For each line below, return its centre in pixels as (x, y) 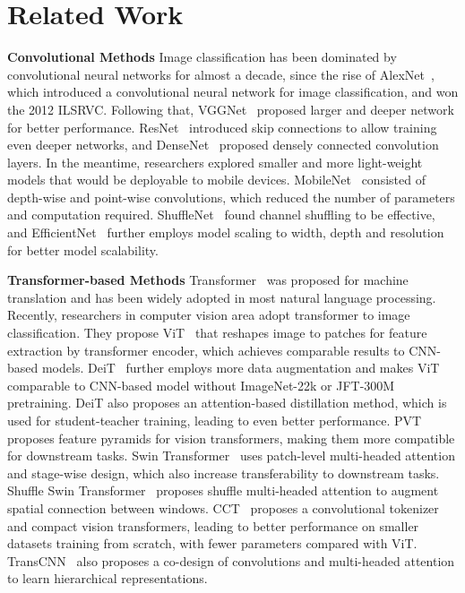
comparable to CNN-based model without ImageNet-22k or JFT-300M (201, 385)
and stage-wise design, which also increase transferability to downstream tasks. (224, 473)
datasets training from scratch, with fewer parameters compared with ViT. (212, 543)
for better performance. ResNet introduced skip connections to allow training (222, 127)
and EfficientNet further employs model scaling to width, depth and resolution (226, 232)
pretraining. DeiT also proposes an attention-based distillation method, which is (227, 403)
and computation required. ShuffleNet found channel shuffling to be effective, (221, 215)
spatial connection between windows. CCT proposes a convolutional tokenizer (223, 507)
